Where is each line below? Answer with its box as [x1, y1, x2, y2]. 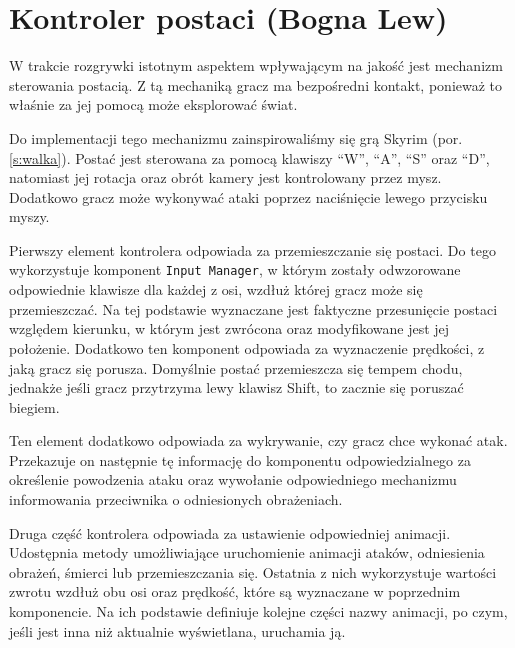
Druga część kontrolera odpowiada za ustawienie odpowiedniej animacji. [9, 522, 451, 543]
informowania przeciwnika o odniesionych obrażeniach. [9, 489, 343, 510]
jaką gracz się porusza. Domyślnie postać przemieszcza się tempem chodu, [9, 357, 463, 378]
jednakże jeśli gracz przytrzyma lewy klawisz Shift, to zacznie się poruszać [9, 377, 464, 398]
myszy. [9, 206, 50, 227]
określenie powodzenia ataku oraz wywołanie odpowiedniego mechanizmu [9, 469, 457, 490]
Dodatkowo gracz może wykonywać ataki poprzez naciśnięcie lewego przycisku [9, 186, 488, 207]
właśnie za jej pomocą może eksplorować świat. [9, 94, 298, 115]
